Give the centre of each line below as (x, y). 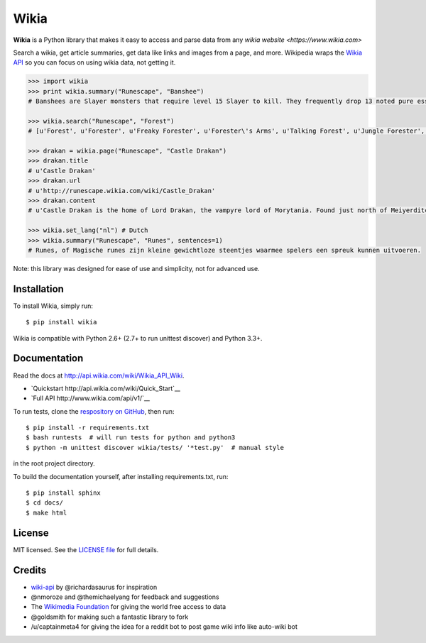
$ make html (47, 512)
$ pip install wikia (61, 322)
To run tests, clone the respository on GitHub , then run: (94, 411)
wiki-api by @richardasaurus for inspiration (94, 587)
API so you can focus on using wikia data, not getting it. (94, 62)
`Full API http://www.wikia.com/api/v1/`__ (91, 398)
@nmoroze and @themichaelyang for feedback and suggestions (125, 597)
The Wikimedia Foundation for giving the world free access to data (129, 607)
